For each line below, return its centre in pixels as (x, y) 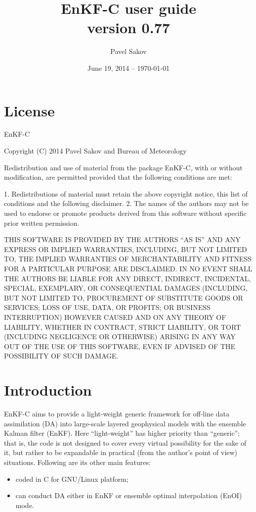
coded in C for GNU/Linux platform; (72, 479)
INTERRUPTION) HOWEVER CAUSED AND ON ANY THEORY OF (115, 317)
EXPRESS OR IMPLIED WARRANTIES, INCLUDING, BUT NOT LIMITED (126, 249)
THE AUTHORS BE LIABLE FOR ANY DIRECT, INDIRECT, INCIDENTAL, (128, 278)
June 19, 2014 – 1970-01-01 (128, 68)
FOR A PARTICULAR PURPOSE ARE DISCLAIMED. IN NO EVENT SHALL (128, 268)
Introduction (48, 390)
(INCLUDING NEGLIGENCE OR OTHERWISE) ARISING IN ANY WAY (120, 336)
